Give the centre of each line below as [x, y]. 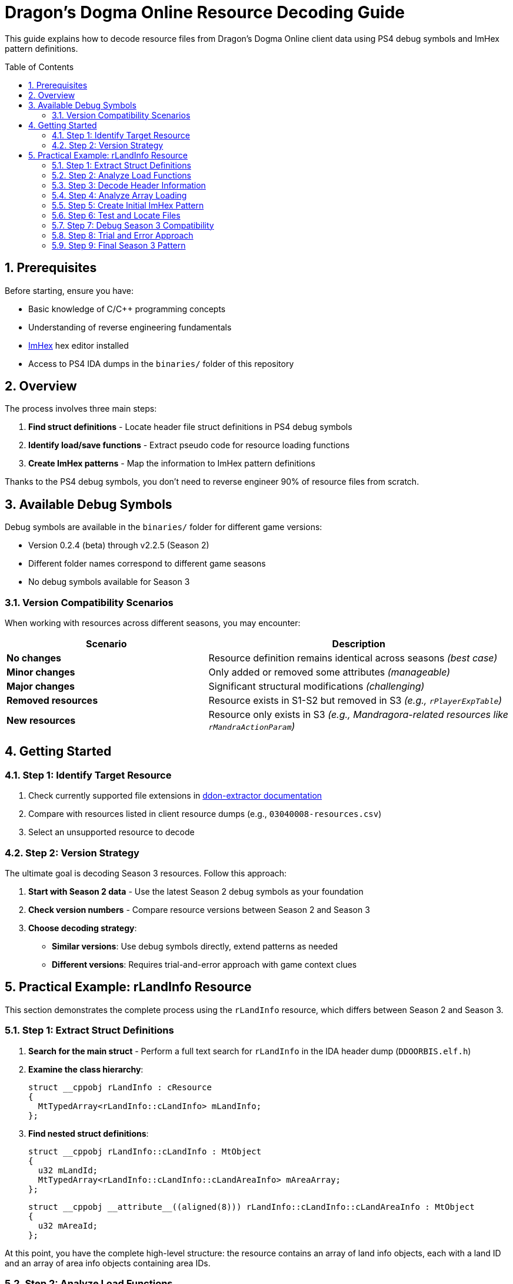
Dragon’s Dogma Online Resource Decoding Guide [205, 12]
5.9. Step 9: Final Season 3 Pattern [119, 245]
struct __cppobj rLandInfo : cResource [120, 1087]
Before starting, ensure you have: [69, 290]
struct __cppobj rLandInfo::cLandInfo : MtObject [145, 1151]
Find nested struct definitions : [89, 1133]
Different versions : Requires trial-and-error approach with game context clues [204, 964]
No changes [34, 658]
